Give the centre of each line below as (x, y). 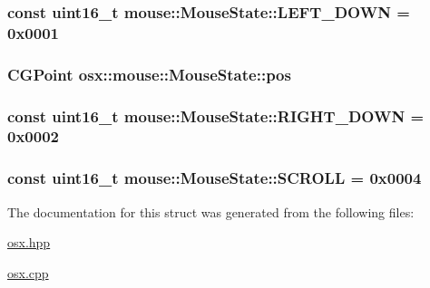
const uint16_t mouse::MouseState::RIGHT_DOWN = (216, 115)
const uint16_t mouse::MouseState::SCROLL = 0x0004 (215, 178)
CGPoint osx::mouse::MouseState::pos (149, 74)
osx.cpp (28, 272)
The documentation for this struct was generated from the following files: (211, 211)
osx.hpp (29, 242)
